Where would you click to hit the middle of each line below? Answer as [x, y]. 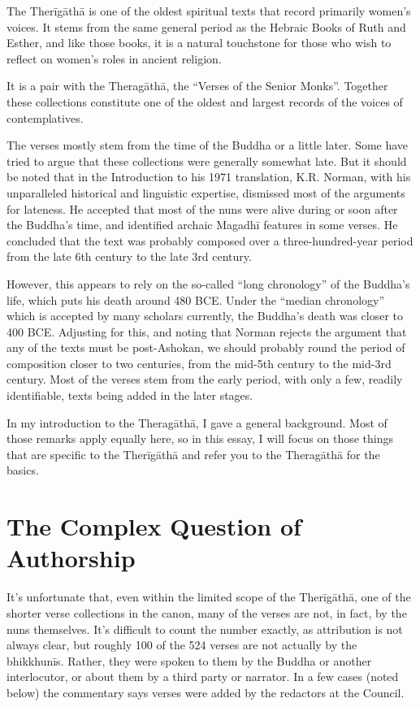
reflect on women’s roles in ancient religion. [114, 58]
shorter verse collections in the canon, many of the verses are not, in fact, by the [207, 612]
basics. [23, 470]
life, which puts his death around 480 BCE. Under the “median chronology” [196, 299]
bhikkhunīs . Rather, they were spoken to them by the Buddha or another [189, 660]
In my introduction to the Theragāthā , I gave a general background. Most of [197, 422]
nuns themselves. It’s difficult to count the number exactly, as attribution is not [205, 629]
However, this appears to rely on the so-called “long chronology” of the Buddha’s [208, 283]
